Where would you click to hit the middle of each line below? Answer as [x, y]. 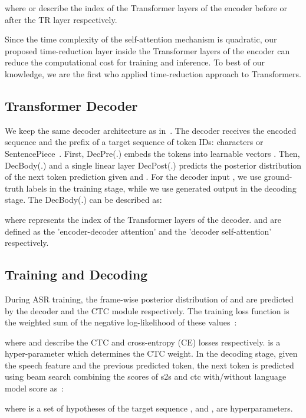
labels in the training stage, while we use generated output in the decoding [161, 188]
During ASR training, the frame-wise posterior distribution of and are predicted [149, 299]
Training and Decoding [76, 274]
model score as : [34, 388]
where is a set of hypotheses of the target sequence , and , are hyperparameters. [149, 408]
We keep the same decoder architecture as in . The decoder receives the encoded [151, 130]
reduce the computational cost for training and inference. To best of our [135, 62]
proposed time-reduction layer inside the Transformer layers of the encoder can [147, 50]
